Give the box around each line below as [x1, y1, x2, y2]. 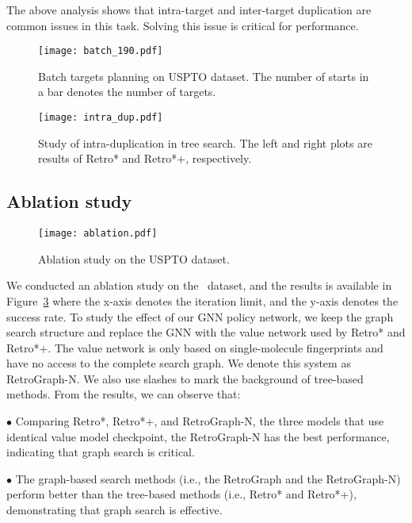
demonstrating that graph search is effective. [6, 502, 223, 518]
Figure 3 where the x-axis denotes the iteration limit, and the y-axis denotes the [6, 292, 399, 309]
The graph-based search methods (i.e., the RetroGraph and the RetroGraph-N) [15, 470, 401, 486]
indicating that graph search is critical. [6, 444, 195, 460]
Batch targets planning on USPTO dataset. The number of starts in [38, 67, 369, 84]
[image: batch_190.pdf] [38, 45, 163, 57]
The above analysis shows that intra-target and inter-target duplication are [6, 2, 372, 17]
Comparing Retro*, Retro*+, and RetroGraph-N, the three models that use [15, 413, 384, 429]
